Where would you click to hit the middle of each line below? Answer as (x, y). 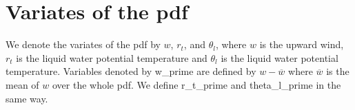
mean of (22, 84)
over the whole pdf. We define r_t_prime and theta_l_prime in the (196, 84)
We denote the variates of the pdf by (83, 44)
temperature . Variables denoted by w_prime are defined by (131, 71)
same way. (27, 98)
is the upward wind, (302, 44)
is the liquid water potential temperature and (112, 57)
